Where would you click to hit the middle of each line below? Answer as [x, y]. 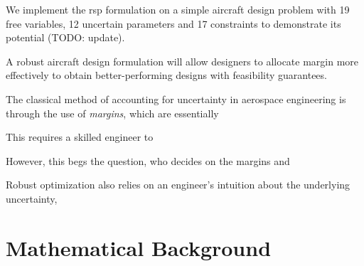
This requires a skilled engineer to [80, 137]
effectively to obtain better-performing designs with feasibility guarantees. [166, 75]
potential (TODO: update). [65, 37]
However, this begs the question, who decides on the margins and [148, 160]
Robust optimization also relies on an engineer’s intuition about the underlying [178, 185]
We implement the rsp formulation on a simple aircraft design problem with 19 [178, 9]
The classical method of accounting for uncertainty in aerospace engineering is [176, 99]
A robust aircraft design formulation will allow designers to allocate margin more [182, 61]
